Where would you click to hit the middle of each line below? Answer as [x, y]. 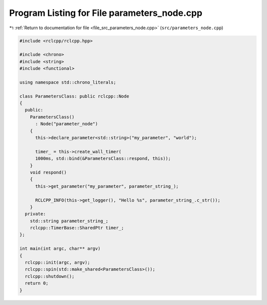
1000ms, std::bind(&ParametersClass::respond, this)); [103, 159]
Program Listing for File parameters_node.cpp [106, 13]
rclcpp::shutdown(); [50, 276]
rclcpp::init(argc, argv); [58, 263]
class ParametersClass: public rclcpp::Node [74, 96]
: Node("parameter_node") [67, 124]
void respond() [48, 172]
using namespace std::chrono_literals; [68, 82]
